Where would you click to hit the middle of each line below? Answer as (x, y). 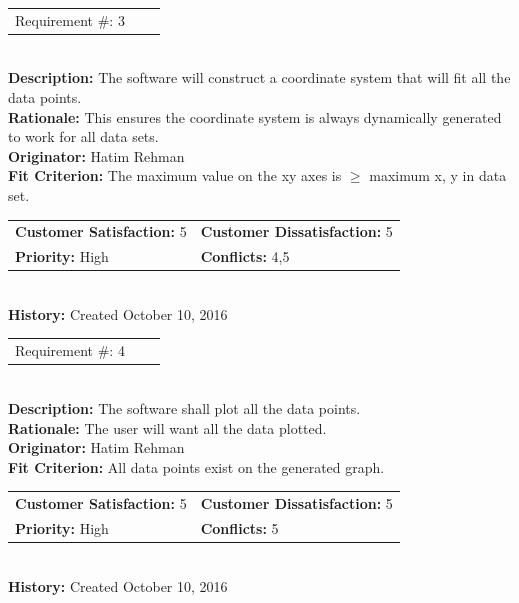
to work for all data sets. (83, 136)
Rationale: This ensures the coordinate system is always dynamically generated (255, 116)
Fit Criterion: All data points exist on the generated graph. (196, 466)
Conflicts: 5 (239, 527)
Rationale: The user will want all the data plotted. (167, 427)
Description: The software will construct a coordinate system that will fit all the (259, 77)
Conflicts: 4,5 (245, 256)
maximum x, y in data (438, 175)
